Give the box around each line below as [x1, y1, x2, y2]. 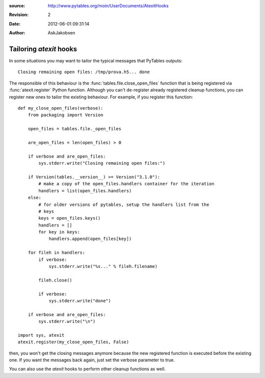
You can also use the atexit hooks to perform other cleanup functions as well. [9, 366, 166, 372]
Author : [9, 30, 26, 36]
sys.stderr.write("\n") [38, 319, 96, 324]
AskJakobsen [48, 30, 76, 36]
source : [9, 3, 26, 8]
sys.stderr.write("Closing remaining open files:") [38, 160, 165, 166]
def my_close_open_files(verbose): [18, 106, 104, 111]
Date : [9, 21, 21, 27]
